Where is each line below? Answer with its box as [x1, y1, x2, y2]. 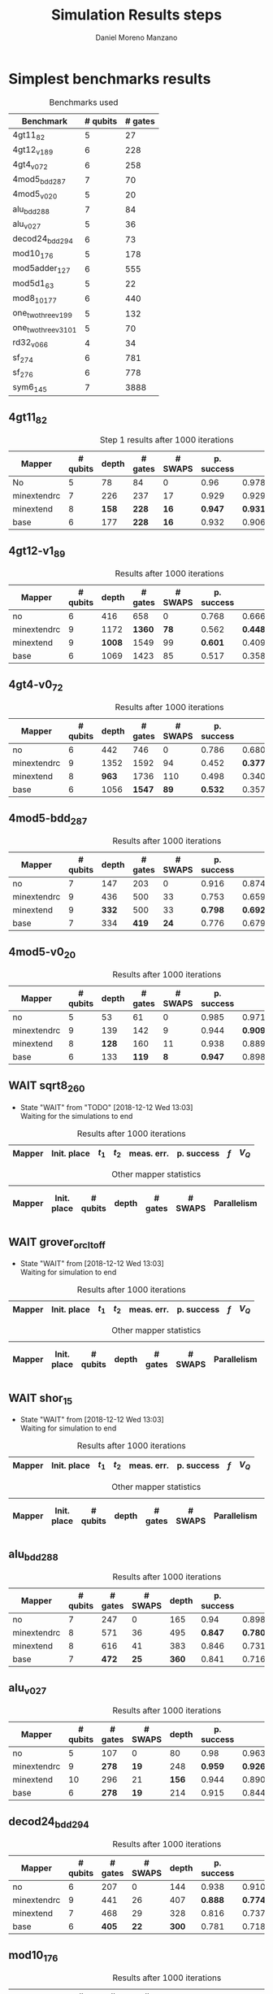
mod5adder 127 [12, 263, 71, 276]
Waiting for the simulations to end [19, 1112, 133, 1121]
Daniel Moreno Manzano [95, 33, 178, 42]
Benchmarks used [49, 96, 119, 107]
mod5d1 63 [12, 277, 54, 290]
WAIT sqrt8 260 [8, 1079, 85, 1095]
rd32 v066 [12, 337, 49, 350]
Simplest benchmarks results [8, 69, 211, 88]
